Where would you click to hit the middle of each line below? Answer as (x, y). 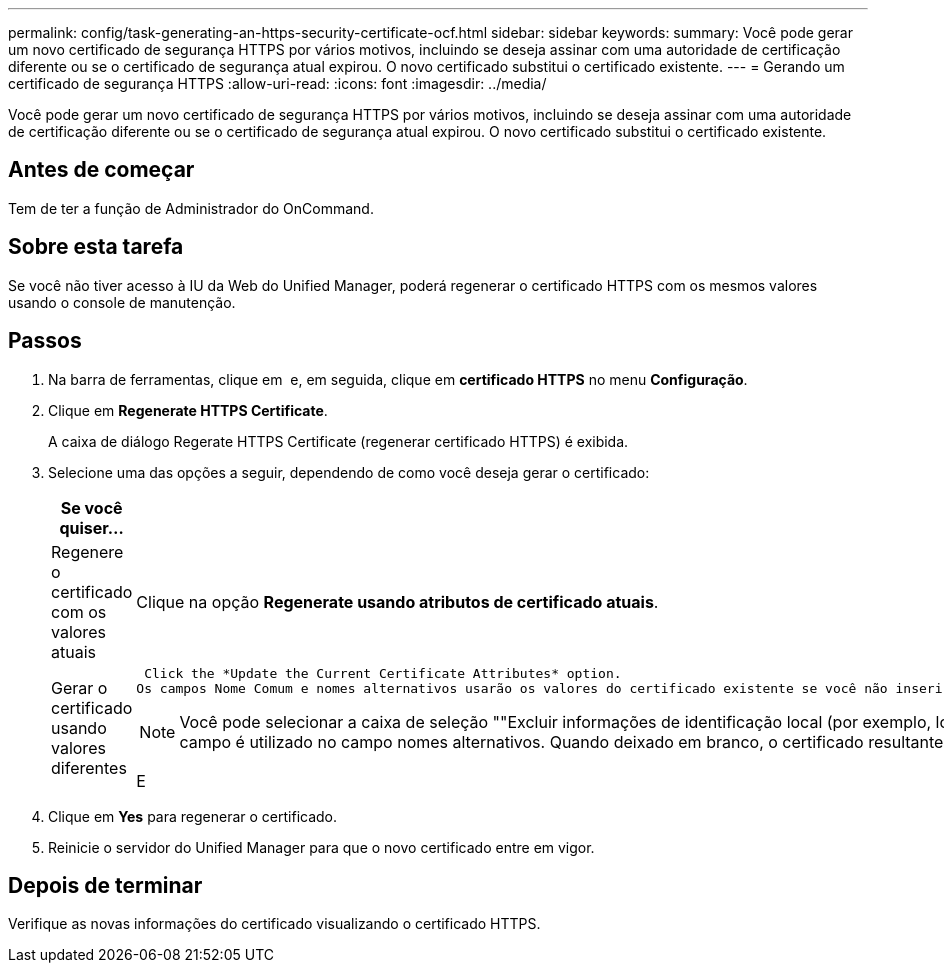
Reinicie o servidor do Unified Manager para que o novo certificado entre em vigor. (321, 847)
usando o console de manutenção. (122, 302)
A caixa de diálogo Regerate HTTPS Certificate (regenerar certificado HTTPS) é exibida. (338, 441)
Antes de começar (101, 170)
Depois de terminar (105, 885)
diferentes (89, 768)
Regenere (87, 551)
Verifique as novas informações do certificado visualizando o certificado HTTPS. (274, 924)
